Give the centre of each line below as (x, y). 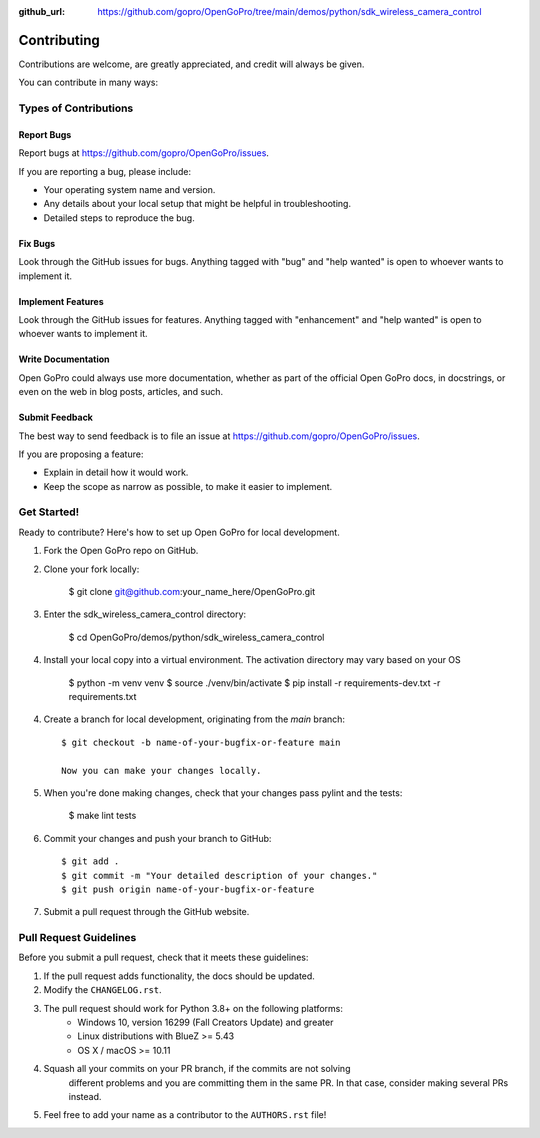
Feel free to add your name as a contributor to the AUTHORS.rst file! (185, 1115)
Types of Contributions (76, 108)
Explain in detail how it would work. (116, 472)
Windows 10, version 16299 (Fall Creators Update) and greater (205, 1022)
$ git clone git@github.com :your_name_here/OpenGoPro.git (192, 592)
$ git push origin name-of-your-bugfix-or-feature (188, 889)
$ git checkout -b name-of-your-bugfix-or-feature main (201, 742)
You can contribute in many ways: (88, 82)
